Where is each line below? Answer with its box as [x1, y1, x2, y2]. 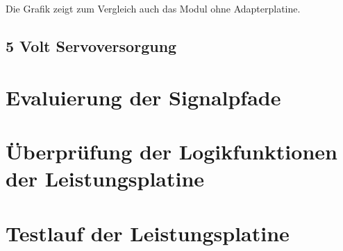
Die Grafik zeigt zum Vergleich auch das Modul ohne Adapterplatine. [6, 1, 301, 15]
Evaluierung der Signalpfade [6, 83, 281, 111]
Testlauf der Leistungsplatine [6, 218, 290, 247]
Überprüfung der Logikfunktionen [6, 137, 337, 165]
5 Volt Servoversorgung [6, 35, 177, 56]
